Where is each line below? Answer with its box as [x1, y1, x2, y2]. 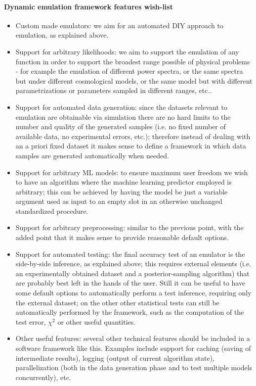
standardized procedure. [15, 205, 88, 216]
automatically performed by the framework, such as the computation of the [15, 307, 244, 317]
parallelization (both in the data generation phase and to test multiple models [15, 362, 253, 373]
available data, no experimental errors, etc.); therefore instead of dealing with [15, 131, 251, 141]
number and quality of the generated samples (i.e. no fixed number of [15, 121, 226, 132]
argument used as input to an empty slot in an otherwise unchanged [15, 196, 222, 206]
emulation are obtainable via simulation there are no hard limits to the [15, 111, 231, 122]
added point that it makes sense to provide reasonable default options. [15, 232, 229, 242]
